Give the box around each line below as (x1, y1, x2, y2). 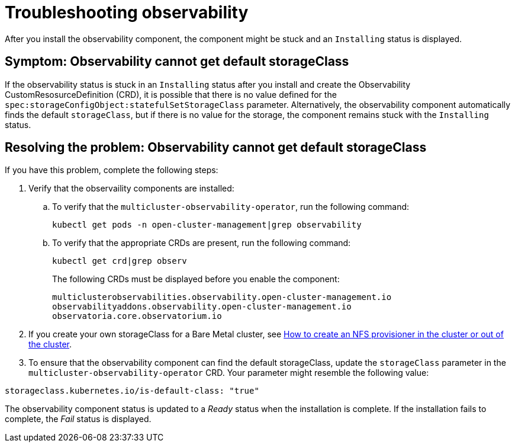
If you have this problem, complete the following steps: (5, 165, 218, 175)
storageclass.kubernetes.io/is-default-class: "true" (5, 386, 259, 396)
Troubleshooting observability (5, 2, 249, 23)
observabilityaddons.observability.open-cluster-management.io (52, 302, 352, 312)
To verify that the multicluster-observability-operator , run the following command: (52, 202, 410, 212)
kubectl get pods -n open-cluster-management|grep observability (52, 220, 362, 230)
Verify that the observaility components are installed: (28, 183, 234, 194)
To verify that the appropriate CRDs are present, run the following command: (52, 238, 351, 248)
